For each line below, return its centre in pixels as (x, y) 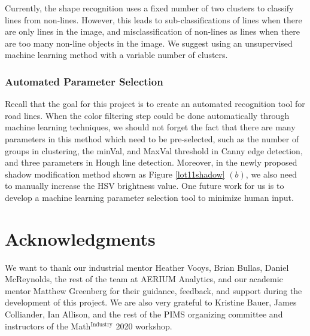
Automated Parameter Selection (84, 81)
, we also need (271, 174)
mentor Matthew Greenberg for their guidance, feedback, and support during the (154, 290)
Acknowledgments (80, 238)
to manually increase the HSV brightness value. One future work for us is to (145, 186)
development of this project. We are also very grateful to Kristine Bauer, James (151, 302)
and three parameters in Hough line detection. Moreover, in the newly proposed (151, 162)
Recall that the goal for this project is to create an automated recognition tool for (155, 104)
